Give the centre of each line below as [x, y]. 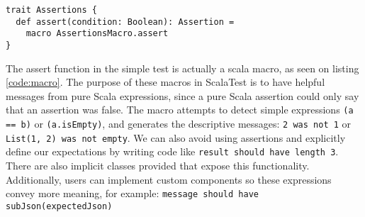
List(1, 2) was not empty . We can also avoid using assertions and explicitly [176, 137]
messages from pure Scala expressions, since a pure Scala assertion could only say [182, 95]
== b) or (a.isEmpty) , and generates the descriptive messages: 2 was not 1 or [179, 124]
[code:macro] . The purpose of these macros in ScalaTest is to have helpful [165, 82]
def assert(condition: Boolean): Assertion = [125, 22]
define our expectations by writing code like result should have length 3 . [172, 151]
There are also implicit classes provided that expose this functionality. [158, 166]
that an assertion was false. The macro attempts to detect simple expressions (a [180, 110]
